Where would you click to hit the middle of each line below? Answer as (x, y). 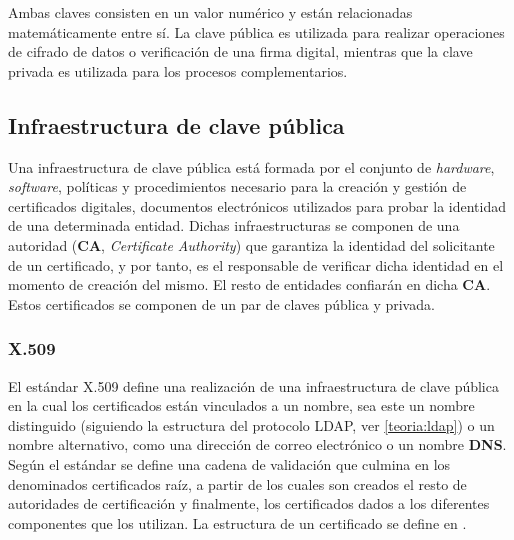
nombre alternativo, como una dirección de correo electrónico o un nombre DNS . (257, 444)
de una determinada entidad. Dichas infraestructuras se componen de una (234, 225)
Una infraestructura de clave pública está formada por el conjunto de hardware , (251, 166)
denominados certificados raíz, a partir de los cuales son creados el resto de (237, 483)
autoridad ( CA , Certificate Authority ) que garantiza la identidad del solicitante (251, 244)
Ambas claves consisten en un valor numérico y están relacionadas (210, 12)
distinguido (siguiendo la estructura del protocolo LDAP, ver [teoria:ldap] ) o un (251, 424)
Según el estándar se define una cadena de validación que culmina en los (229, 463)
